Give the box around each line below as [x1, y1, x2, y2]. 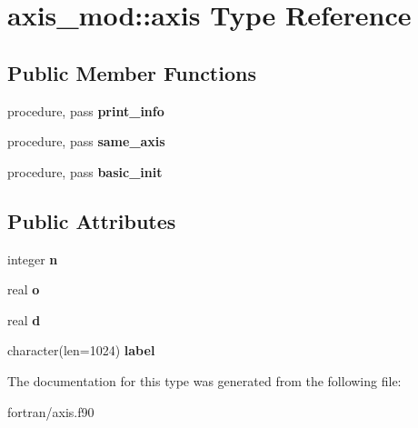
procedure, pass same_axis [7, 132, 165, 151]
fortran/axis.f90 [7, 402, 95, 421]
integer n [7, 249, 58, 268]
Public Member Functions [7, 58, 256, 86]
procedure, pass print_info [7, 101, 164, 120]
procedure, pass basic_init [7, 162, 163, 181]
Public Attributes [7, 206, 176, 234]
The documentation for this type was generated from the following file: [7, 371, 402, 390]
